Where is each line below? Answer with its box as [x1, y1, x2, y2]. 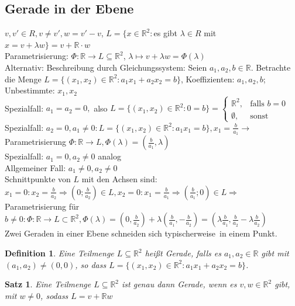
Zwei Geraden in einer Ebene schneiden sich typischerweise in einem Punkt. [5, 227, 277, 239]
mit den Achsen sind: [81, 173, 157, 185]
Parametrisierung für [5, 200, 80, 212]
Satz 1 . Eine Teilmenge [5, 278, 91, 290]
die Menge [5, 72, 42, 85]
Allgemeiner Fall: [5, 161, 66, 173]
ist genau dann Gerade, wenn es [122, 278, 237, 290]
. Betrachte [251, 61, 291, 73]
